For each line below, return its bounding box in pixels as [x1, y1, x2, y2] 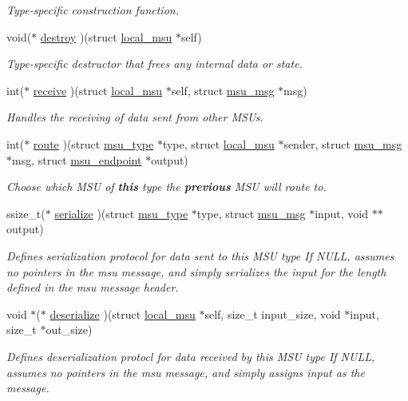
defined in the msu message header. [6, 279, 179, 296]
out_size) [46, 321, 93, 338]
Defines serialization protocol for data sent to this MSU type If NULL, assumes [6, 247, 394, 264]
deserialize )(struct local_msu [50, 305, 196, 322]
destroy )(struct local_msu [40, 28, 172, 45]
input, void [315, 204, 369, 221]
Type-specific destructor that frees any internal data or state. [6, 55, 303, 72]
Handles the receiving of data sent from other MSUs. [6, 109, 263, 125]
